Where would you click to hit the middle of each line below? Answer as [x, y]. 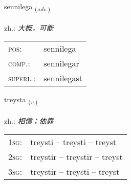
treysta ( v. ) [21, 100]
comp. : [19, 63]
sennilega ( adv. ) [27, 7]
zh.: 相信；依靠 [29, 121]
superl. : [22, 78]
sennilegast [63, 78]
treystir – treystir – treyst [77, 156]
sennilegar [61, 63]
